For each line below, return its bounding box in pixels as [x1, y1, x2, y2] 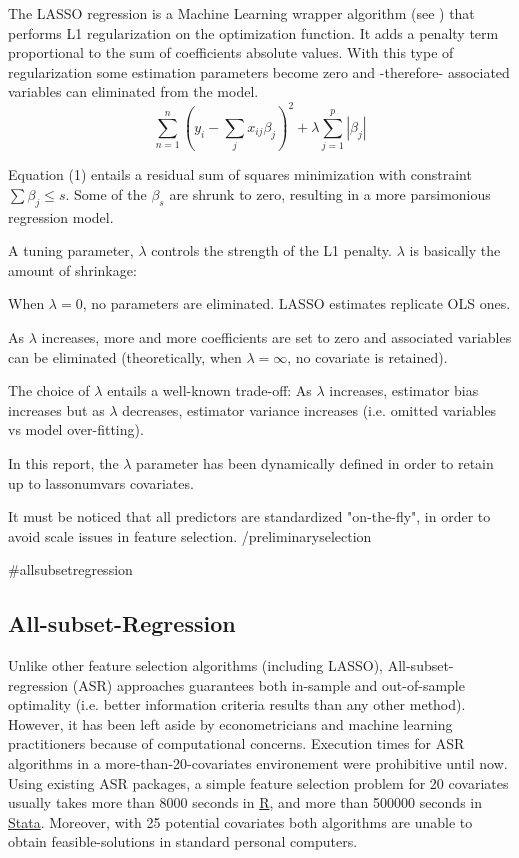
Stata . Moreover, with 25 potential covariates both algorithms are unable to [8, 811, 473, 832]
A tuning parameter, [8, 240, 134, 261]
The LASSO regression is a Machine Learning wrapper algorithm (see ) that [8, 3, 475, 23]
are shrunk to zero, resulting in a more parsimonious [169, 183, 491, 204]
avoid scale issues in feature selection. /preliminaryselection [8, 525, 372, 546]
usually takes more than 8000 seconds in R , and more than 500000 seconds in [8, 792, 483, 813]
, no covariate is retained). [287, 346, 448, 367]
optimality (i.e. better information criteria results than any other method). [8, 694, 466, 715]
